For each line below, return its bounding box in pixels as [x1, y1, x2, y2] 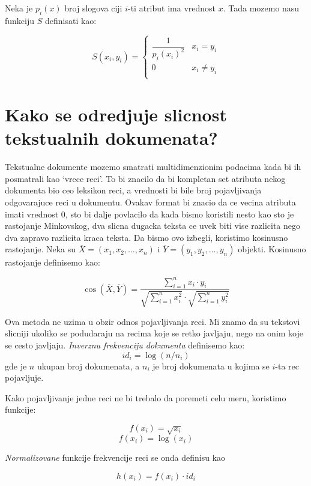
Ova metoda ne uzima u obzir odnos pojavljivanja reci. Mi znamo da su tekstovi [5, 315, 300, 327]
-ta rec [275, 359, 300, 372]
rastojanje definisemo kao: [5, 256, 100, 269]
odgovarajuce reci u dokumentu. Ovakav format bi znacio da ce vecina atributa [5, 196, 296, 208]
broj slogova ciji [64, 2, 122, 14]
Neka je [5, 2, 33, 14]
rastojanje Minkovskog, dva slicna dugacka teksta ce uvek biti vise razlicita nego [5, 219, 300, 232]
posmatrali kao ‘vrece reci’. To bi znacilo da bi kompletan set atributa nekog [5, 172, 286, 184]
